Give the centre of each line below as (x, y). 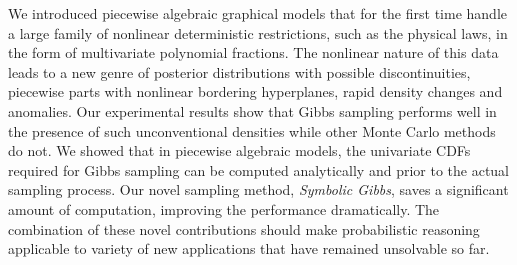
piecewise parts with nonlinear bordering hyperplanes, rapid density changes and (255, 91)
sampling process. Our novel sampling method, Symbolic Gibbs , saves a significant (258, 189)
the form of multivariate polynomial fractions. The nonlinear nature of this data (253, 52)
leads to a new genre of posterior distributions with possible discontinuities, (239, 71)
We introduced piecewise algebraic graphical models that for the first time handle (257, 13)
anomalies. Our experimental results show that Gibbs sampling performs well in (252, 110)
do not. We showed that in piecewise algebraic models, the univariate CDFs (239, 150)
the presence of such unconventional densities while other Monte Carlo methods (252, 130)
